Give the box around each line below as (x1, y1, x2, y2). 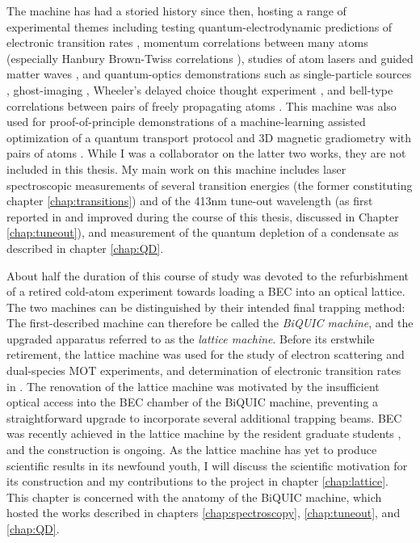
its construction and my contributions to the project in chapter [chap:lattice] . (6, 473, 388, 490)
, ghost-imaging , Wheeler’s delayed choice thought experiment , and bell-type (6, 81, 393, 98)
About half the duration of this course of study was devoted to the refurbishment (6, 267, 409, 284)
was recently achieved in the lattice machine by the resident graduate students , (6, 425, 401, 442)
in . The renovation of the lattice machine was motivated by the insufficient (6, 377, 380, 394)
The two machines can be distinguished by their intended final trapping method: (6, 298, 405, 315)
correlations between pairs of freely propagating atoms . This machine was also (6, 97, 397, 114)
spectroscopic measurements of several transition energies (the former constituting (6, 176, 413, 193)
